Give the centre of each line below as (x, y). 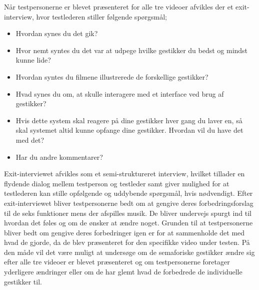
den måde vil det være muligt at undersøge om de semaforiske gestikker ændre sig (129, 252)
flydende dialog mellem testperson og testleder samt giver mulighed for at (117, 183)
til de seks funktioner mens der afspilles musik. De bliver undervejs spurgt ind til (128, 213)
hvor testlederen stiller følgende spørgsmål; (102, 16)
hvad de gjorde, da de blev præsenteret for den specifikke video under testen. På (127, 242)
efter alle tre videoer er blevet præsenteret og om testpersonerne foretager (117, 262)
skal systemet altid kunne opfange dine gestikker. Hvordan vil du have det (129, 130)
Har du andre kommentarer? (59, 157)
